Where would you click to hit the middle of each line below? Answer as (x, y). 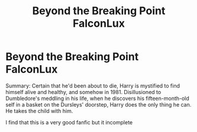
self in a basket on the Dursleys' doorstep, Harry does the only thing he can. (98, 104)
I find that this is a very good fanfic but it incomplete (69, 122)
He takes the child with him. (39, 111)
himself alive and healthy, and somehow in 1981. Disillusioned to (83, 92)
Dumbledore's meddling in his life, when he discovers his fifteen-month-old (98, 98)
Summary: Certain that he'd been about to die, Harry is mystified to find (93, 86)
